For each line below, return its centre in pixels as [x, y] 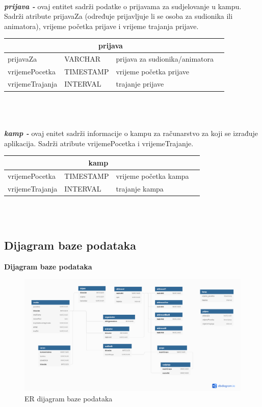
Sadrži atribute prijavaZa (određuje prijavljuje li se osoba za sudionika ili [119, 16]
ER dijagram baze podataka [69, 399]
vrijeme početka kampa [152, 175]
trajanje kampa [140, 188]
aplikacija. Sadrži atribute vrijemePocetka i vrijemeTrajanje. [99, 143]
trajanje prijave [140, 84]
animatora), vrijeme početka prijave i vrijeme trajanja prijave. [101, 26]
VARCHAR [83, 58]
